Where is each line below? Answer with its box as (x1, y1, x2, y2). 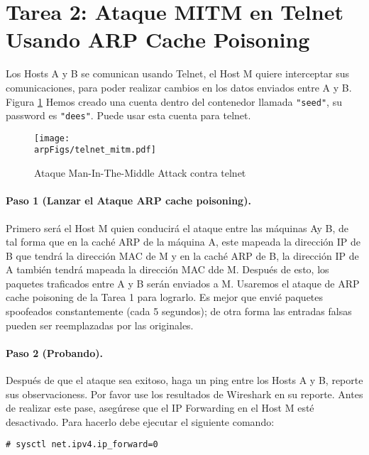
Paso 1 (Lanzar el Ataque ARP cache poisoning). (6, 193, 251, 208)
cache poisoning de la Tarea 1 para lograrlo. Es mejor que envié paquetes (6, 290, 324, 305)
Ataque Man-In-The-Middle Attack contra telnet (34, 165, 246, 180)
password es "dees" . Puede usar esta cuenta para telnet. (6, 108, 251, 123)
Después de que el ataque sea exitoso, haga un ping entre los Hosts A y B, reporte (6, 373, 363, 388)
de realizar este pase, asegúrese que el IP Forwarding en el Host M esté (6, 400, 314, 415)
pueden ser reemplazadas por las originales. (6, 317, 194, 332)
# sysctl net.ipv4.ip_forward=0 (6, 439, 158, 450)
